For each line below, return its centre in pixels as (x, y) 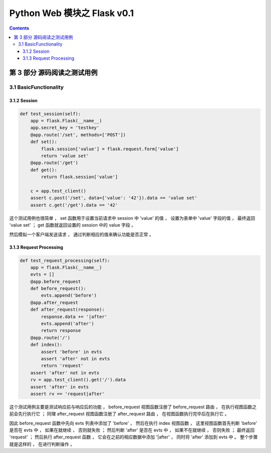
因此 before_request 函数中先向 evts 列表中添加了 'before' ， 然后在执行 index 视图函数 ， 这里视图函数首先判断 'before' (133, 423)
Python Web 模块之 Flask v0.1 (72, 13)
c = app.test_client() (58, 191)
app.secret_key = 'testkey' (65, 128)
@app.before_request (56, 281)
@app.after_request (54, 303)
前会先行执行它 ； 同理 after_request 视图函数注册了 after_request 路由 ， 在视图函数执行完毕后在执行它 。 (119, 414)
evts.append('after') (67, 324)
